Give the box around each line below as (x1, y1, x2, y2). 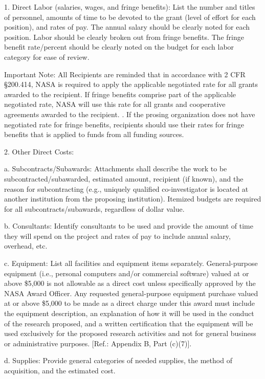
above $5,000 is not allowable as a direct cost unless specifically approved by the (4, 278, 256, 288)
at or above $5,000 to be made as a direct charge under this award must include (4, 298, 255, 308)
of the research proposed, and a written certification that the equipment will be (4, 318, 253, 328)
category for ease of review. (4, 51, 90, 62)
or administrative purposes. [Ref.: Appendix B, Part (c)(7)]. (4, 338, 192, 348)
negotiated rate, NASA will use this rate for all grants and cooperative (4, 99, 226, 109)
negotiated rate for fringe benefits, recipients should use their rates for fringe (4, 119, 244, 129)
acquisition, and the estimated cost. (4, 365, 116, 375)
